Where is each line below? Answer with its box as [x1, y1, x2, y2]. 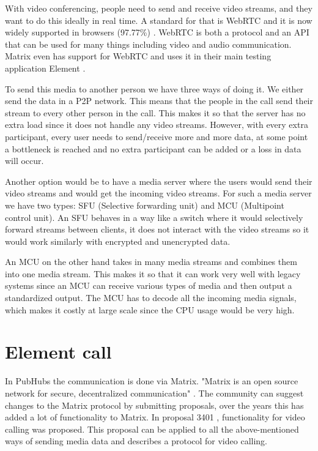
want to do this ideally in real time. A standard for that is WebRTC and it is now [5, 13, 312, 26]
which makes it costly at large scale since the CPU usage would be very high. [5, 303, 295, 316]
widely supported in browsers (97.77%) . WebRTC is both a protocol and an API [5, 26, 309, 39]
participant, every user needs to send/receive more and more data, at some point [5, 130, 308, 143]
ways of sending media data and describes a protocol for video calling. [5, 434, 267, 447]
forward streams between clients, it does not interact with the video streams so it [5, 223, 309, 236]
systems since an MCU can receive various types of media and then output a [5, 279, 292, 292]
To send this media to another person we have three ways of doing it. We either [5, 82, 304, 95]
